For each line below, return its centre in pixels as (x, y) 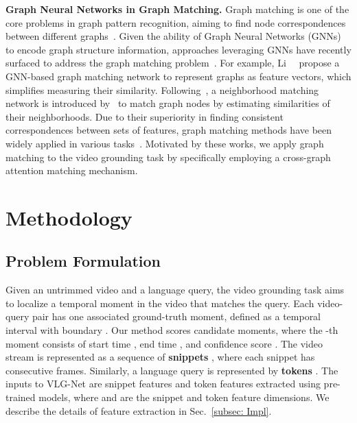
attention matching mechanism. (72, 170)
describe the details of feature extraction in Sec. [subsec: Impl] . (139, 410)
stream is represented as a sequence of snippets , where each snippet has (160, 357)
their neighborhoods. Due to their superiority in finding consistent (145, 116)
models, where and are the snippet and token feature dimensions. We (184, 397)
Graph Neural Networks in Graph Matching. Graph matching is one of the (177, 9)
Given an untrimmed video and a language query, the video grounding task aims (175, 290)
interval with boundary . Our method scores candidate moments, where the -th (172, 330)
